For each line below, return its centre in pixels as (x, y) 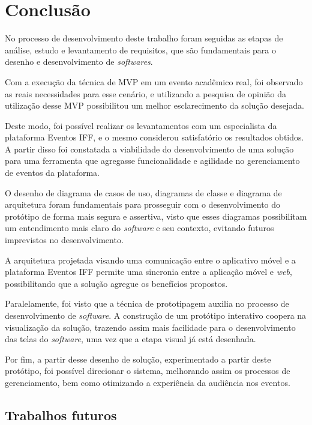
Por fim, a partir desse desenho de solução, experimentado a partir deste (138, 359)
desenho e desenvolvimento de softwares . (79, 62)
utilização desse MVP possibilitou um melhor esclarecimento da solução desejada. (154, 105)
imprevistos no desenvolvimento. (64, 240)
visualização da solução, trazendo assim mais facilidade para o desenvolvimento (150, 327)
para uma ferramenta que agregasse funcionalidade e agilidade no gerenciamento (152, 161)
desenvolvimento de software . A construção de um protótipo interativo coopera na (156, 315)
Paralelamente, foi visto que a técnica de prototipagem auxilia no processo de (147, 303)
